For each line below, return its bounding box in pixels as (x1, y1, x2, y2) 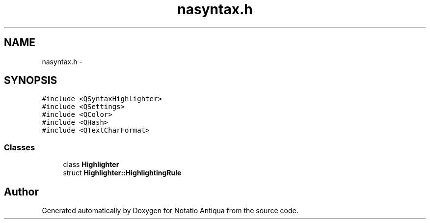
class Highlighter (63, 160, 119, 169)
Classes (4, 142, 35, 152)
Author (4, 185, 39, 198)
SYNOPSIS (4, 74, 57, 87)
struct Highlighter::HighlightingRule (63, 168, 182, 177)
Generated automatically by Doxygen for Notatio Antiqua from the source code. (42, 206, 298, 215)
